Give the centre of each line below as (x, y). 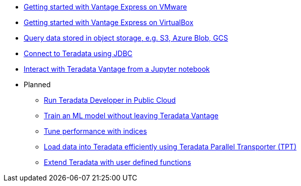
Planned (37, 84)
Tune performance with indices (95, 131)
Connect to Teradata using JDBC (78, 53)
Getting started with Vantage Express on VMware (105, 7)
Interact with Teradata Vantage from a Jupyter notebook (117, 69)
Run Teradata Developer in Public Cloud (110, 100)
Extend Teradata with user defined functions (118, 162)
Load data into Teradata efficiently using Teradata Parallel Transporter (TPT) (170, 147)
